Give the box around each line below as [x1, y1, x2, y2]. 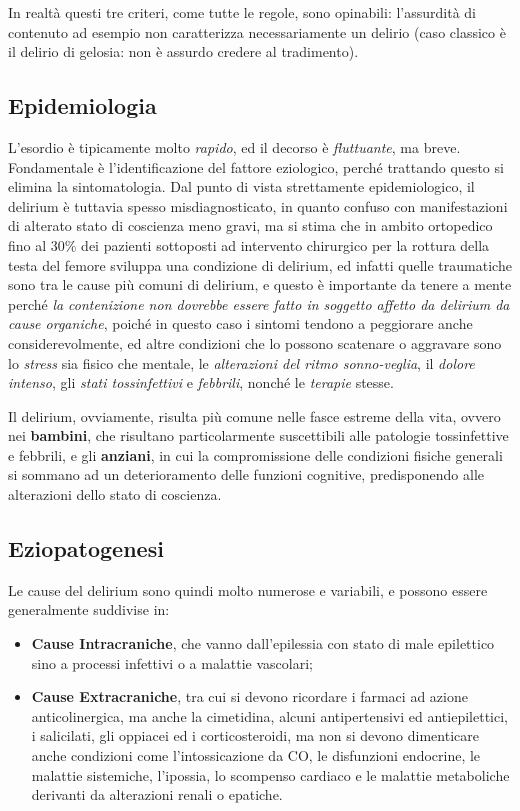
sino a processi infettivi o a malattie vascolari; [31, 652, 313, 673]
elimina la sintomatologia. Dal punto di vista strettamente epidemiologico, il [8, 176, 475, 197]
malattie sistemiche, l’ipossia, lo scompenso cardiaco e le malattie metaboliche [31, 764, 510, 785]
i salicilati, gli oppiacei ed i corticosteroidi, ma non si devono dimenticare [31, 725, 479, 746]
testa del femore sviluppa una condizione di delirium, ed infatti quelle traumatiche [8, 254, 512, 275]
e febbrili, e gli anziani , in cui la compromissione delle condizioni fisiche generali [8, 444, 503, 465]
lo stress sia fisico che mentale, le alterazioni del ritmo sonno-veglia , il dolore [8, 352, 475, 373]
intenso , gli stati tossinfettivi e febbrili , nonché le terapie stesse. [8, 372, 394, 393]
